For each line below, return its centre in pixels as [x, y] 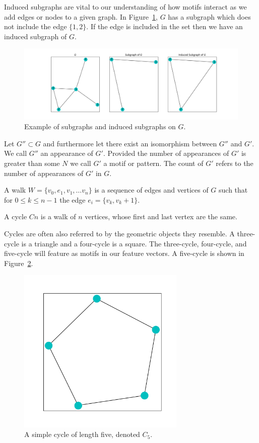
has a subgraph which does [209, 16]
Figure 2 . [19, 263]
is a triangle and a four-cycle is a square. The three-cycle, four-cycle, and [134, 243]
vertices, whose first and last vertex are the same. [161, 216]
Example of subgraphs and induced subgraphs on [100, 126]
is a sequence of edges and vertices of [151, 190]
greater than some [32, 163]
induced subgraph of [36, 36]
